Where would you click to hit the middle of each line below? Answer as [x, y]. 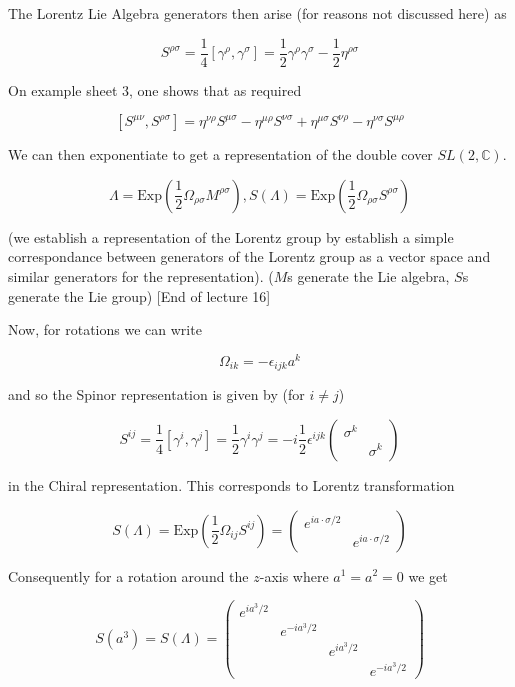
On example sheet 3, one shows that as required [155, 89]
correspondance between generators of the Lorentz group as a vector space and [249, 256]
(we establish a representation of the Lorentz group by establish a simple [231, 236]
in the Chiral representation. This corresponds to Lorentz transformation [231, 484]
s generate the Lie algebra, [368, 276]
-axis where [294, 575]
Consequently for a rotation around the [128, 575]
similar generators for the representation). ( [141, 276]
